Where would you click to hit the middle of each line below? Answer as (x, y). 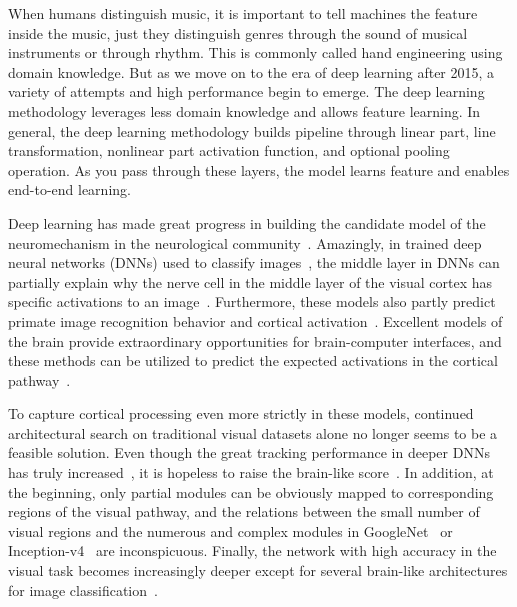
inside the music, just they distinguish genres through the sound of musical (238, 32)
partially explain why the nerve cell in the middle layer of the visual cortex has (250, 281)
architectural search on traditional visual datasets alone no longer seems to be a (253, 432)
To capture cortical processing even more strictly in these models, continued (241, 413)
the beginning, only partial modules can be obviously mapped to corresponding (251, 491)
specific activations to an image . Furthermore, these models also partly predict (252, 301)
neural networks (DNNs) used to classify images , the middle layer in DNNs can (254, 262)
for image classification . (83, 589)
